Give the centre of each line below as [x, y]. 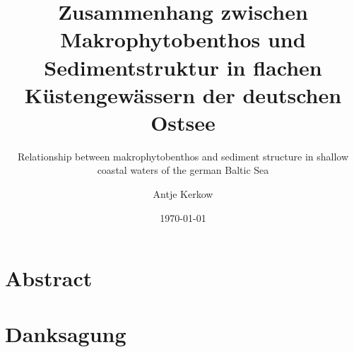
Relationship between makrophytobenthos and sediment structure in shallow [183, 156]
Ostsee [183, 122]
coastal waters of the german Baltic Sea [183, 170]
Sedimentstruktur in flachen [183, 67]
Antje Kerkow [183, 194]
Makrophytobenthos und [183, 39]
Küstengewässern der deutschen [183, 94]
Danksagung [66, 333]
